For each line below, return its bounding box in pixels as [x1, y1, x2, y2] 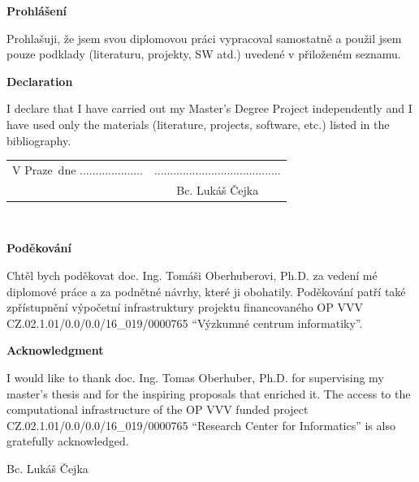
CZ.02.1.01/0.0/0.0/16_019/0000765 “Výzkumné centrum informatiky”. [6, 314, 363, 331]
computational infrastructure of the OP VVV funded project [6, 401, 309, 418]
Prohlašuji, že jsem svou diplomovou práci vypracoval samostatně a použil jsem [6, 29, 402, 46]
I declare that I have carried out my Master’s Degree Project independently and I [6, 100, 413, 117]
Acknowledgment [6, 342, 104, 359]
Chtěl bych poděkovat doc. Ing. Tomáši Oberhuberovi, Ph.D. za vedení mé [6, 267, 378, 284]
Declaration [6, 72, 73, 89]
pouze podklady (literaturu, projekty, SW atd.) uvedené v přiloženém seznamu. [6, 45, 401, 62]
